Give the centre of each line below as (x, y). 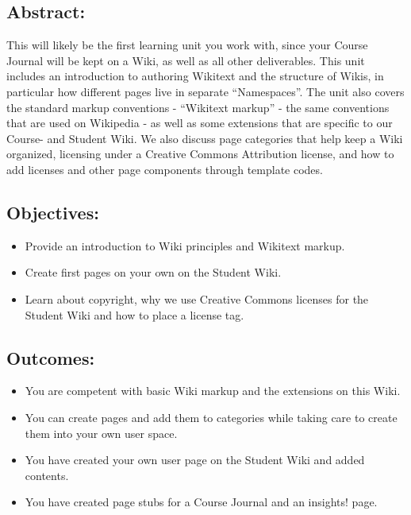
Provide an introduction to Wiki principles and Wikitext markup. (185, 245)
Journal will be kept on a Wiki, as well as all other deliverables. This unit (186, 60)
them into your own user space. (101, 433)
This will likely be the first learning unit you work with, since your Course (187, 45)
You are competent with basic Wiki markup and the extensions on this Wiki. (213, 391)
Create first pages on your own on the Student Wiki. (153, 272)
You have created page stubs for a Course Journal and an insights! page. (201, 502)
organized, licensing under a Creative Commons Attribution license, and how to (200, 154)
